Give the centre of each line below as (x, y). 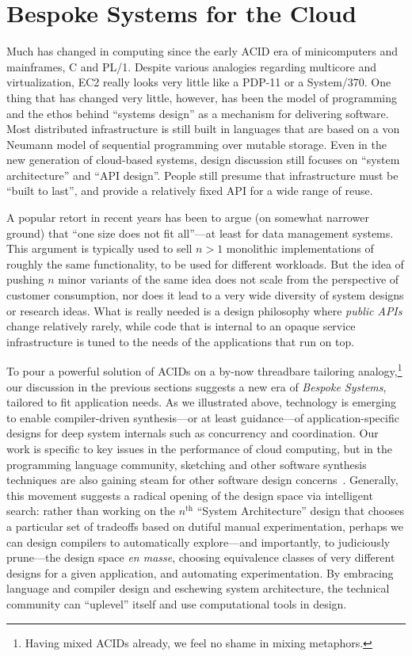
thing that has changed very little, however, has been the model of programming (202, 97)
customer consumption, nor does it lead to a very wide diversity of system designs (205, 295)
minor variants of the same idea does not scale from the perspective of (229, 279)
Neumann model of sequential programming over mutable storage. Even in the (197, 144)
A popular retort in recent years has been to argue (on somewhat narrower (188, 217)
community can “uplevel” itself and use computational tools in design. (177, 603)
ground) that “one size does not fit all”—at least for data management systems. (200, 233)
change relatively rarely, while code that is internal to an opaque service (181, 326)
